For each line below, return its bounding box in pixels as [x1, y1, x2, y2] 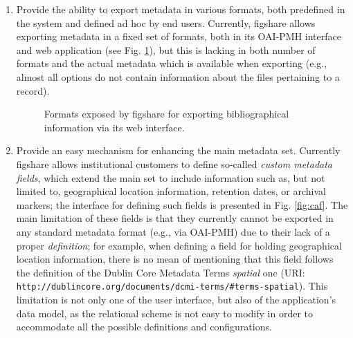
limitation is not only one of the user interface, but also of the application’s [16, 292, 336, 306]
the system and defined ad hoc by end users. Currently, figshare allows [16, 15, 316, 30]
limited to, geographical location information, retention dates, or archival [16, 184, 326, 198]
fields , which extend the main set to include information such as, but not [16, 170, 325, 185]
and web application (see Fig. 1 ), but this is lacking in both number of [16, 42, 316, 57]
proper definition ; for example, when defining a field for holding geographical [16, 238, 342, 252]
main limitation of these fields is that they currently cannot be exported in [16, 211, 334, 225]
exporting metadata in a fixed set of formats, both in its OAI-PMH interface [16, 29, 341, 44]
